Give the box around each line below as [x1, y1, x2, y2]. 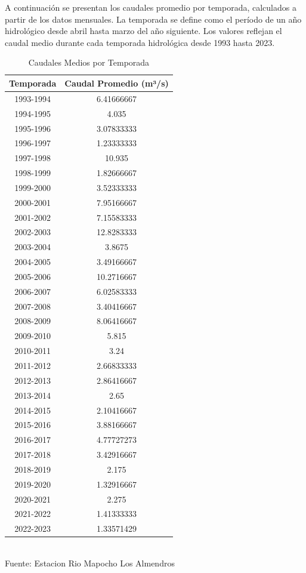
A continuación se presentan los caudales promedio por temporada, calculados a [5, 1, 296, 13]
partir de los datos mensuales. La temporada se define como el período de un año [5, 13, 302, 25]
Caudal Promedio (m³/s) [64, 76, 169, 89]
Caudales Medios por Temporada [28, 56, 150, 69]
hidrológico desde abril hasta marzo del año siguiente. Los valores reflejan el [5, 24, 282, 37]
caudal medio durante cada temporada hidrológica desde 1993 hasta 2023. [5, 36, 275, 48]
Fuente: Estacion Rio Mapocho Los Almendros [5, 556, 175, 569]
